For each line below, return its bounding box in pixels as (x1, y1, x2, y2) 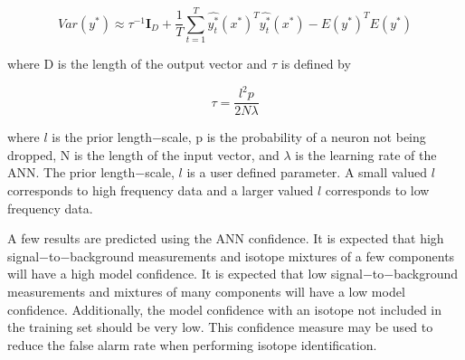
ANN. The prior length (7, 163, 136, 182)
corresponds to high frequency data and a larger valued (7, 181, 314, 200)
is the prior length (52, 128, 152, 147)
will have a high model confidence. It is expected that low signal (7, 264, 363, 283)
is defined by (280, 54, 351, 73)
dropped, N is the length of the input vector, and (7, 145, 280, 164)
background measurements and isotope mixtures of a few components (70, 246, 455, 265)
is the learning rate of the (295, 145, 437, 164)
